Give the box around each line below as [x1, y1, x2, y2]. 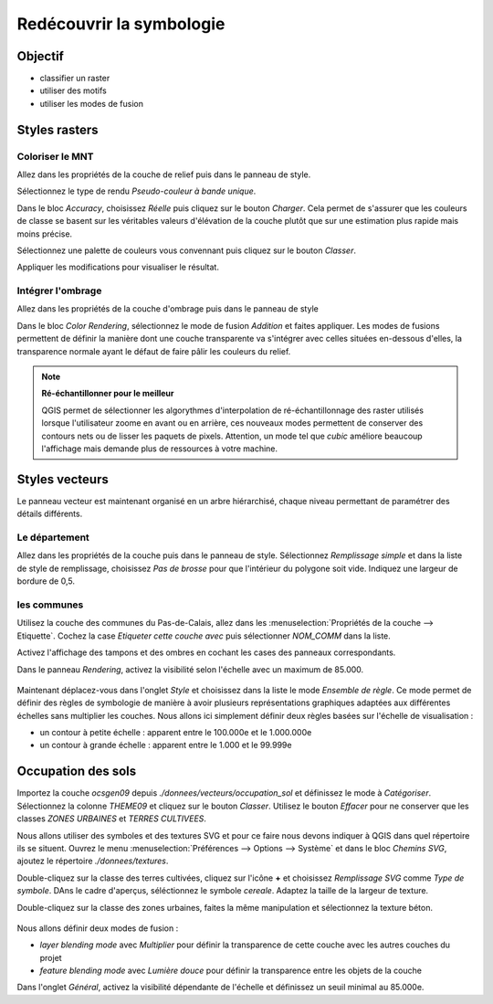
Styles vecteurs [16, 471, 109, 487]
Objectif [16, 48, 64, 64]
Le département [16, 531, 90, 544]
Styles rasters [16, 122, 100, 137]
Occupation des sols [16, 764, 137, 779]
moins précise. [16, 228, 73, 239]
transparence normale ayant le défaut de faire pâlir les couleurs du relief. [16, 345, 291, 356]
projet [39, 952, 63, 963]
